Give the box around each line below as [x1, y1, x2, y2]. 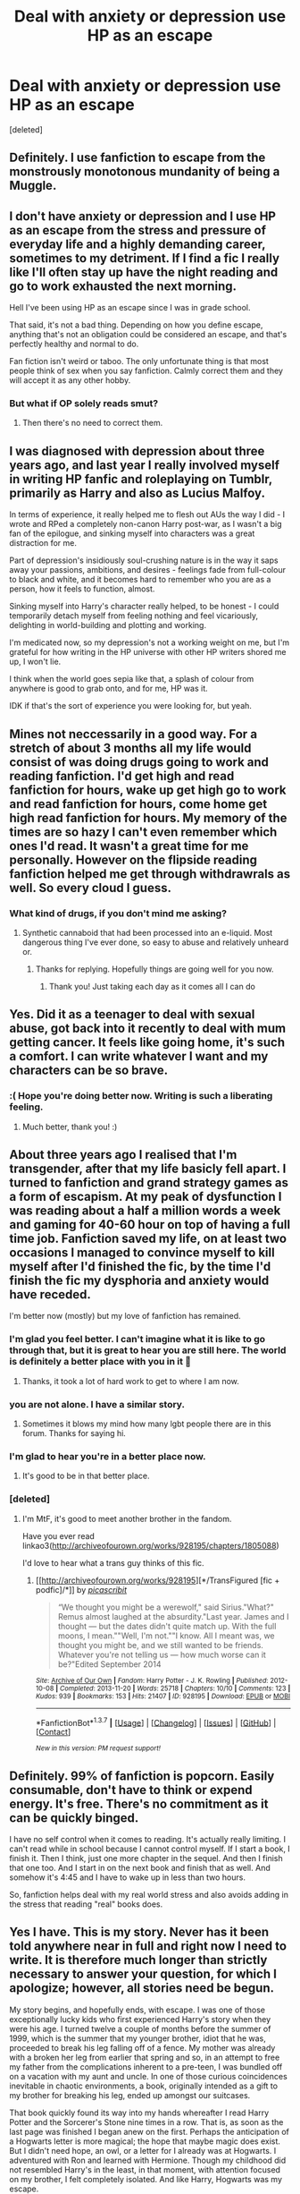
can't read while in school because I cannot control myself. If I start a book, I [9, 1843, 290, 1854]
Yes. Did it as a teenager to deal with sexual [9, 1007, 255, 1022]
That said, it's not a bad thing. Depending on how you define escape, [9, 319, 263, 330]
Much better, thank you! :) [21, 1121, 118, 1132]
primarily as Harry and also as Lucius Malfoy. [9, 485, 266, 500]
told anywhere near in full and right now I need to [9, 1939, 287, 1954]
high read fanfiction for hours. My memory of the [9, 810, 287, 825]
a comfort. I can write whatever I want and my [9, 1049, 269, 1064]
